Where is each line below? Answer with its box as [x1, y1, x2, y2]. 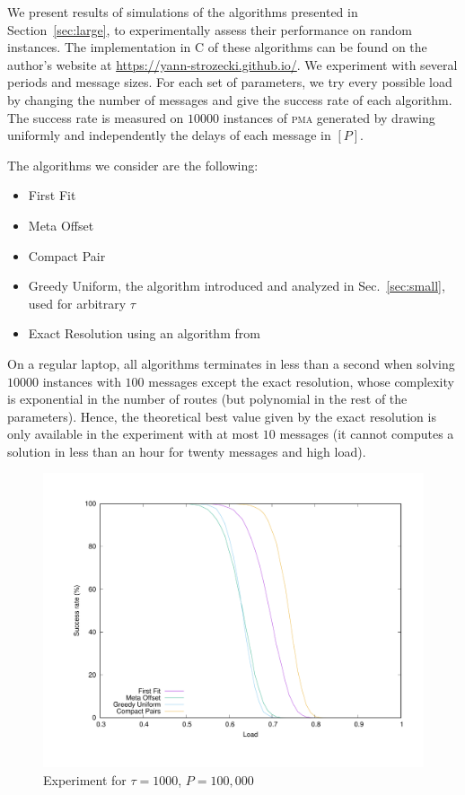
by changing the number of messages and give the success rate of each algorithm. [7, 90, 452, 109]
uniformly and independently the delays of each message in [7, 126, 331, 144]
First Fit [28, 186, 76, 205]
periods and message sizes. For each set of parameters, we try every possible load [7, 73, 452, 92]
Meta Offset [28, 215, 94, 234]
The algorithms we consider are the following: [7, 155, 259, 174]
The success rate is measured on [7, 108, 184, 127]
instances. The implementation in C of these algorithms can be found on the [7, 38, 427, 57]
